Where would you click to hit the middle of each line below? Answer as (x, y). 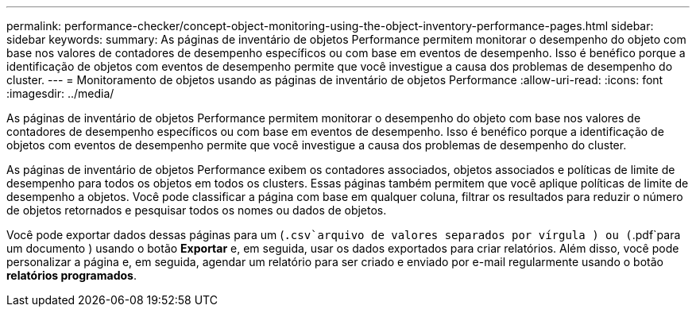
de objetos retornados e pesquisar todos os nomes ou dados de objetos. (197, 210)
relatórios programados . (72, 275)
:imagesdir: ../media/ (60, 93)
